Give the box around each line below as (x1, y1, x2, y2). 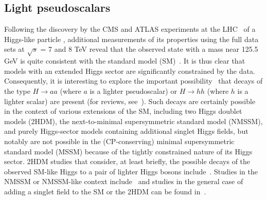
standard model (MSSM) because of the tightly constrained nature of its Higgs (4, 146, 253, 156)
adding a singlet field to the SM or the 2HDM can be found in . (4, 186, 206, 196)
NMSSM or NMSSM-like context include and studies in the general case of (4, 176, 243, 187)
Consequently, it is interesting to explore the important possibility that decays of (4, 75, 263, 86)
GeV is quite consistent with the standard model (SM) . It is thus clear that (4, 55, 245, 66)
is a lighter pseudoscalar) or (90, 85, 177, 96)
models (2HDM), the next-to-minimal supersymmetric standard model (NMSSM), (4, 115, 263, 126)
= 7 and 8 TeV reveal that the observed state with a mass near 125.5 (40, 44, 258, 54)
